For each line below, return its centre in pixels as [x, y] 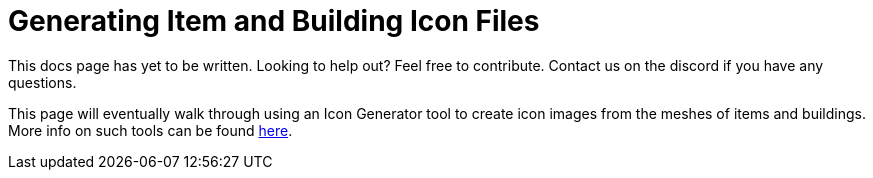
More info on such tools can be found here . [150, 130]
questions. [42, 82]
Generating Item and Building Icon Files [274, 21]
